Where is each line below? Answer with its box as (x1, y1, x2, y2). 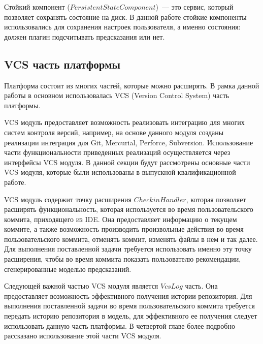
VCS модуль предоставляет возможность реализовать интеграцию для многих (4, 117, 245, 128)
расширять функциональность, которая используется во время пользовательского (4, 204, 253, 214)
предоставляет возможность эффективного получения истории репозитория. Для (4, 290, 252, 301)
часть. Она (185, 280, 218, 291)
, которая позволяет (186, 194, 246, 204)
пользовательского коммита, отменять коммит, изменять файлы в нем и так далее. (4, 233, 258, 244)
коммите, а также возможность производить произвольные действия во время (4, 224, 244, 234)
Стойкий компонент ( (4, 2, 70, 12)
